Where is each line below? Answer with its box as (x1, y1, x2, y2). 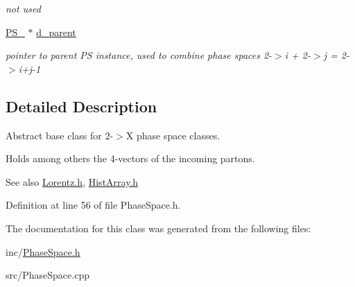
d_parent (36, 24, 76, 39)
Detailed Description (6, 95, 157, 116)
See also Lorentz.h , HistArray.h (6, 174, 139, 189)
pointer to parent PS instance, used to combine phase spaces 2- (6, 48, 272, 62)
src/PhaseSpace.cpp (6, 268, 89, 282)
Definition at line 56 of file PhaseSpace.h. (6, 198, 181, 212)
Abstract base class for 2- (6, 128, 114, 142)
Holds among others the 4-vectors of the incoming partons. (6, 151, 255, 166)
